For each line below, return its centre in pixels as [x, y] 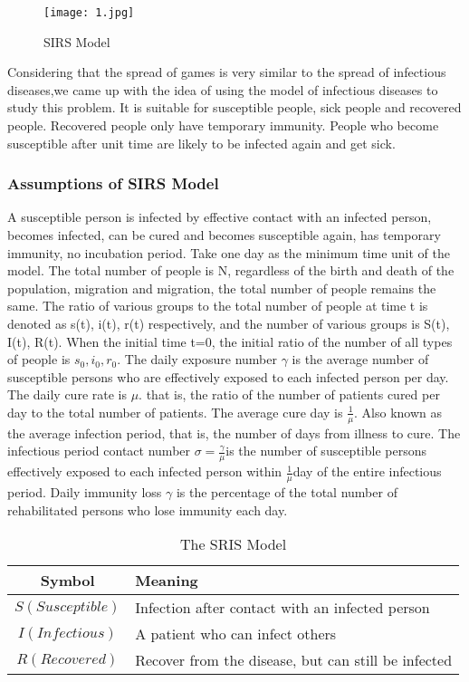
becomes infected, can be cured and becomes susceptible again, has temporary [224, 235]
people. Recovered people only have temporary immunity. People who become [223, 125]
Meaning [167, 581]
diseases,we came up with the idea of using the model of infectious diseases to [223, 89]
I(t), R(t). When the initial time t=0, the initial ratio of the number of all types [230, 341]
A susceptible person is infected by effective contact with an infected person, [220, 217]
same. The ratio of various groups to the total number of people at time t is [218, 306]
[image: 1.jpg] [89, 13]
